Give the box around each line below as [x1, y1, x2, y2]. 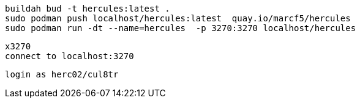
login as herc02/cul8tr [5, 69, 119, 79]
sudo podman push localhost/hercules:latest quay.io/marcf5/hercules [5, 13, 351, 23]
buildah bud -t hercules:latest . [5, 4, 170, 13]
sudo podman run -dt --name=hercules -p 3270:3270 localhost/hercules [5, 23, 356, 33]
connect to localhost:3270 [5, 51, 134, 61]
